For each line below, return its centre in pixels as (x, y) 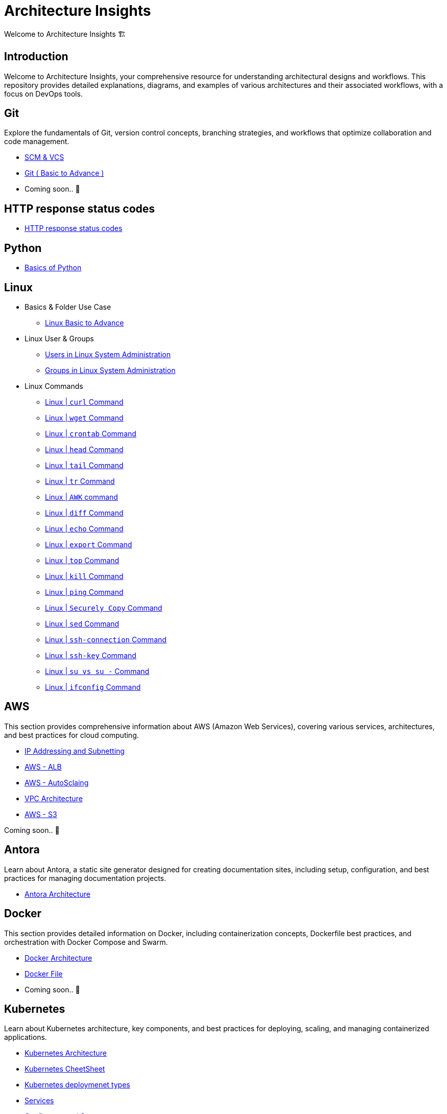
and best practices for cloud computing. (72, 735)
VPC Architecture (54, 798)
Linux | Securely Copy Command (104, 608)
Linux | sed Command (82, 623)
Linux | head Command (84, 449)
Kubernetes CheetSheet (65, 1069)
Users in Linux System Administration (108, 354)
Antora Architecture (57, 894)
